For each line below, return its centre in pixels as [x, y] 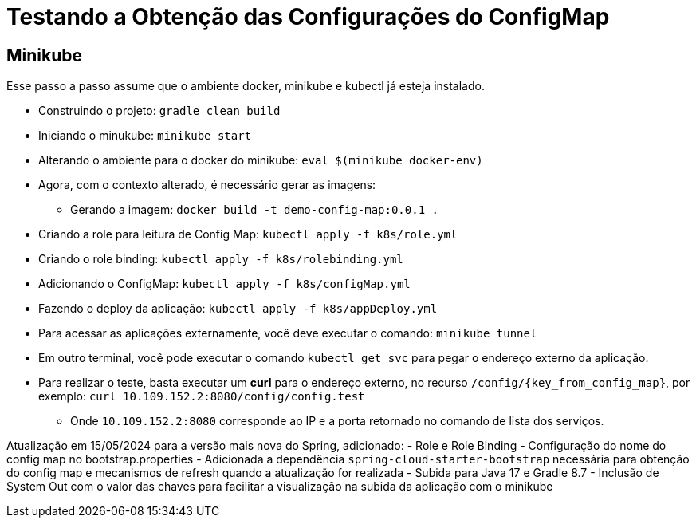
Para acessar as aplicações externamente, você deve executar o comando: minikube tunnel [288, 333]
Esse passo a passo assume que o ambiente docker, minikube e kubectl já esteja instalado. [246, 86]
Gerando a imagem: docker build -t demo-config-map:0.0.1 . [254, 210]
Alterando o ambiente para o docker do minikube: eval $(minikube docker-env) [261, 160]
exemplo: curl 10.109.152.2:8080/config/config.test [202, 396]
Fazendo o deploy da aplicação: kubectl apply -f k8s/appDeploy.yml [238, 309]
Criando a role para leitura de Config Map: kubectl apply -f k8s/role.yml [248, 234]
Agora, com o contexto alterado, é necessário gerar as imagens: [207, 185]
